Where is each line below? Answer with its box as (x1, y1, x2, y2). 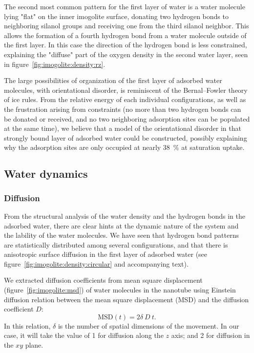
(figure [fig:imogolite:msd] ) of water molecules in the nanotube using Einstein (4, 285, 236, 295)
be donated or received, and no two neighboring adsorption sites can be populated (4, 113, 250, 124)
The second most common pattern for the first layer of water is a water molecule (4, 1, 245, 11)
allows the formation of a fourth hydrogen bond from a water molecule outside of (4, 30, 247, 40)
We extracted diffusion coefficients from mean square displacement (4, 275, 203, 285)
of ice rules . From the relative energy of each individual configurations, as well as (4, 94, 246, 104)
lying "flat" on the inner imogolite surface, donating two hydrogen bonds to (4, 11, 229, 21)
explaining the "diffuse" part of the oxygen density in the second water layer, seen (4, 49, 248, 59)
